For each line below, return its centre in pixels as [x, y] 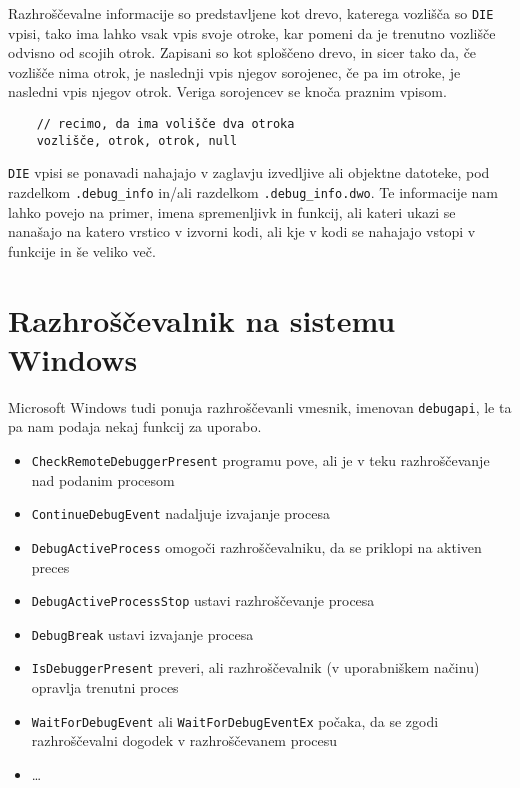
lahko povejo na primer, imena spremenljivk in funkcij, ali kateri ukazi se [232, 211]
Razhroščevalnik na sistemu [202, 319]
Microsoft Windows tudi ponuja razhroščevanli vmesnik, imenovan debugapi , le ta [260, 406]
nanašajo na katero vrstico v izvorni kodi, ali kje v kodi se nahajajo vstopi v [242, 231]
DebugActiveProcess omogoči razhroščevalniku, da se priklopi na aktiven [256, 546]
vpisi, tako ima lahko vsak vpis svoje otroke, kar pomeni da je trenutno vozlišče [252, 32]
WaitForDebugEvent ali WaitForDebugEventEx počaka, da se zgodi [235, 720]
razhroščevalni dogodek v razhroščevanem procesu [184, 740]
